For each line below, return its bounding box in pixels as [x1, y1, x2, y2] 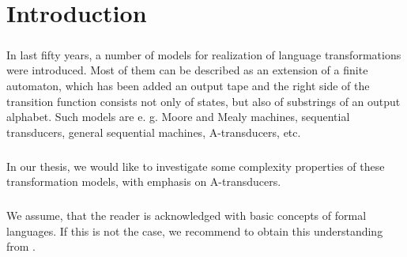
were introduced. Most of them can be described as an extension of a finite [6, 62, 368, 78]
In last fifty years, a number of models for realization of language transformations [6, 46, 401, 62]
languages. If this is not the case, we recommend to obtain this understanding [6, 222, 383, 239]
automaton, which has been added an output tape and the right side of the [6, 77, 370, 93]
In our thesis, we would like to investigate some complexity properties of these [6, 157, 385, 174]
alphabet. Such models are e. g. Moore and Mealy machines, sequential [6, 108, 350, 125]
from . [6, 238, 36, 255]
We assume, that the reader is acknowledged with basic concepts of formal [6, 207, 367, 224]
